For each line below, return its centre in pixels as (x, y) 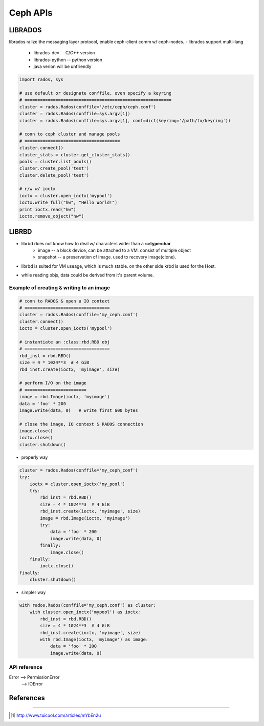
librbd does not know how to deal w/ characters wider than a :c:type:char (96, 243)
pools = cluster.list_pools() (55, 161)
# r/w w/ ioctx (37, 189)
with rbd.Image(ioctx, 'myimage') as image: (94, 639)
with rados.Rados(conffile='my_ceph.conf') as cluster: (88, 605)
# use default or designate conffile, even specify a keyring (95, 93)
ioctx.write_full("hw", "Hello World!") (68, 203)
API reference (26, 667)
